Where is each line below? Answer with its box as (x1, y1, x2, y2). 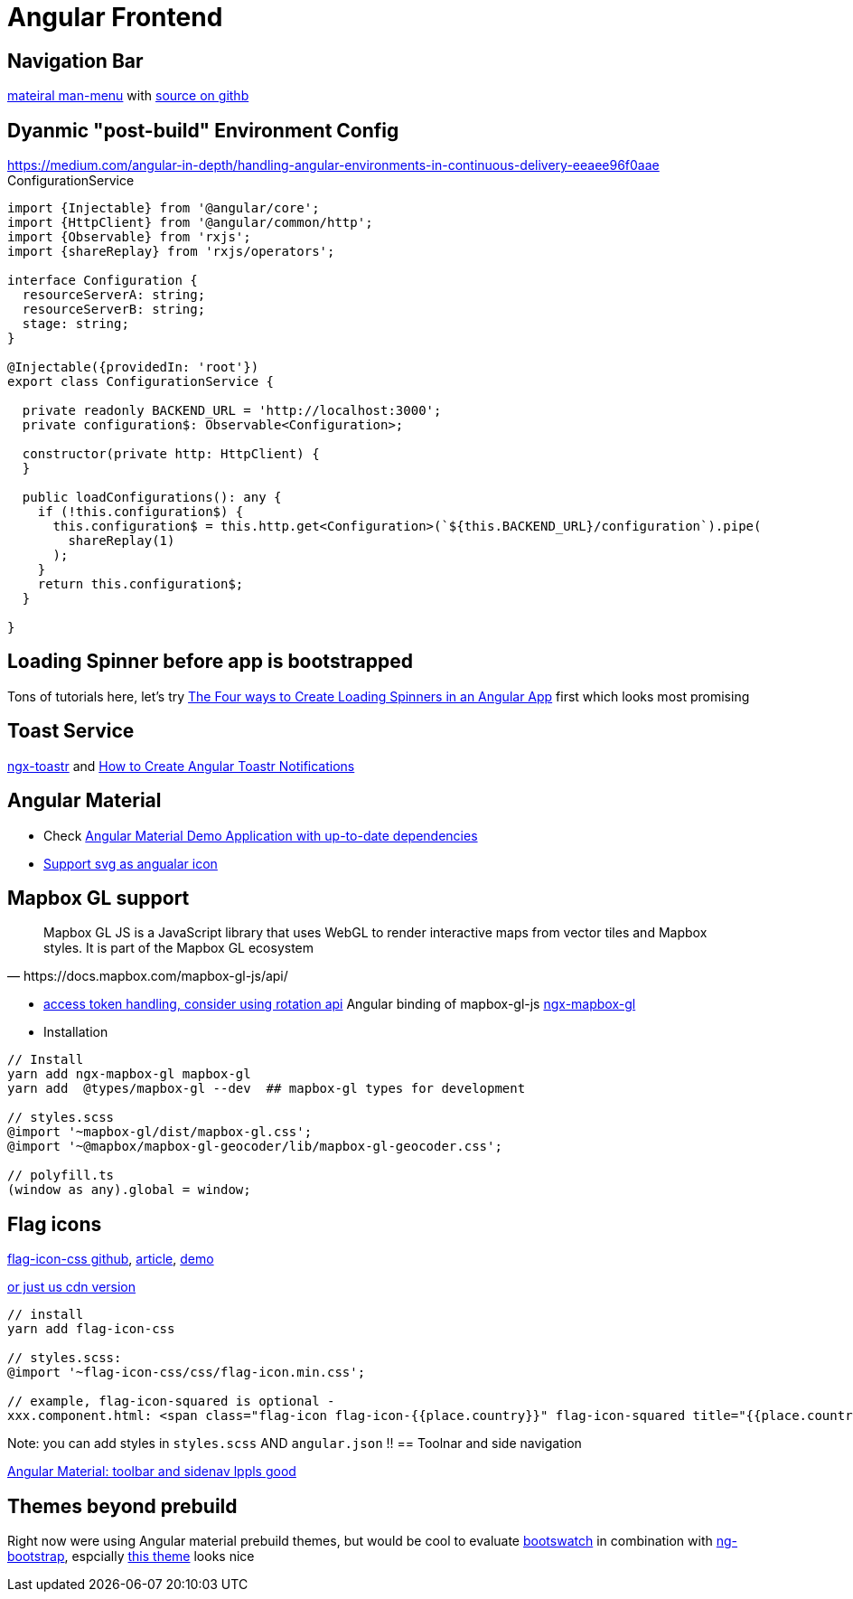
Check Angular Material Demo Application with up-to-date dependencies (43, 827, 478, 843)
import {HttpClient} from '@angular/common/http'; (7, 215, 373, 230)
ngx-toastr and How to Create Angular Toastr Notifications (7, 757, 355, 774)
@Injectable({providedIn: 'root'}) (7, 360, 259, 375)
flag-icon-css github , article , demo (7, 1251, 214, 1267)
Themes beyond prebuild (7, 1494, 238, 1518)
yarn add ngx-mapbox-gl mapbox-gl (7, 1067, 251, 1082)
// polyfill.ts (7, 1168, 115, 1183)
